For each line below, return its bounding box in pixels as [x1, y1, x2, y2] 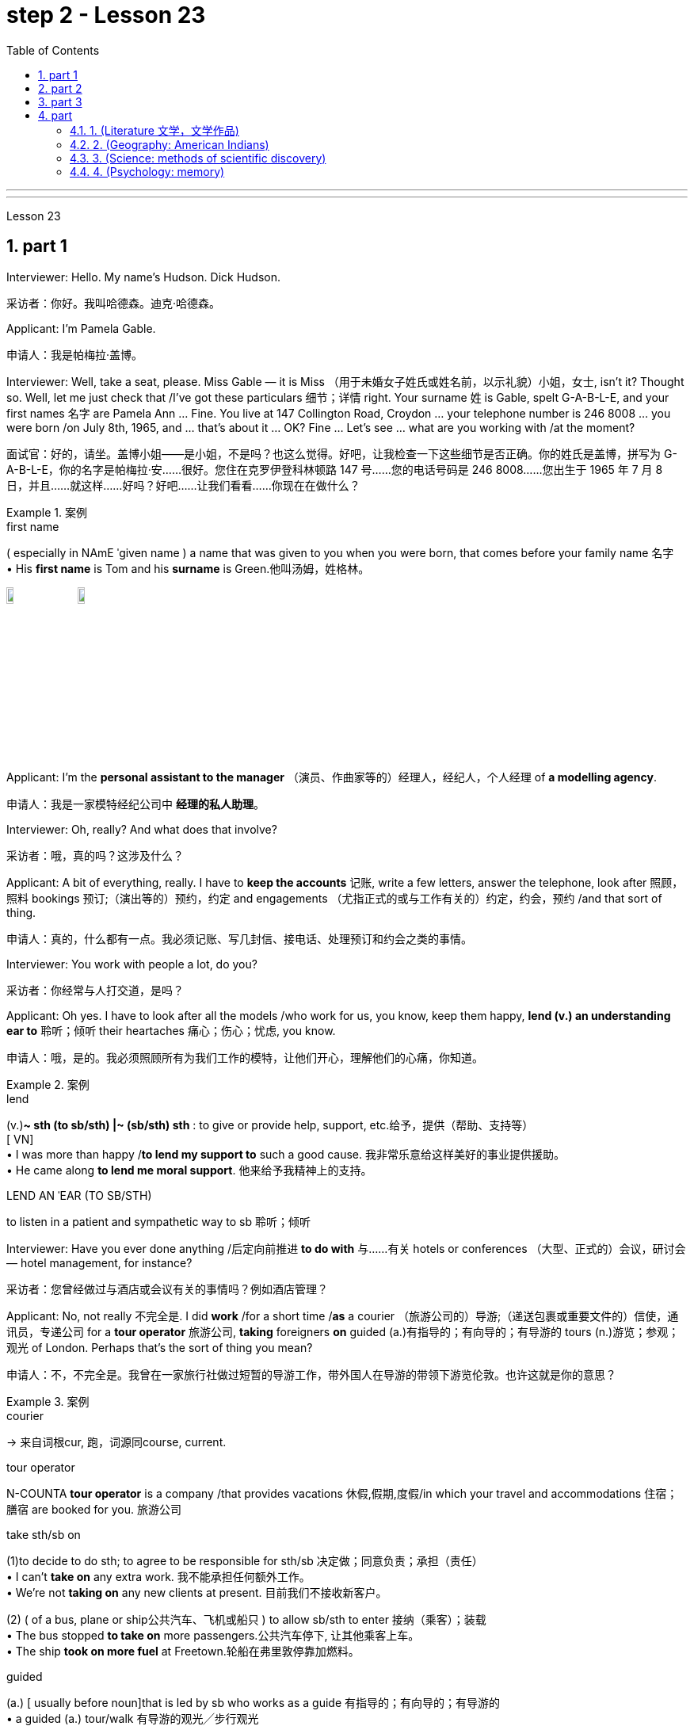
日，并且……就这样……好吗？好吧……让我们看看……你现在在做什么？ [6, 478, 360, 492]
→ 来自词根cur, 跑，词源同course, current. [6, 1434, 227, 1449]
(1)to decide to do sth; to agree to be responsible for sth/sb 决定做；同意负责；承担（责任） [6, 1553, 483, 1568]
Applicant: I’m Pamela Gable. [6, 321, 156, 335]
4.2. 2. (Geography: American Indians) [70, 137, 269, 151]
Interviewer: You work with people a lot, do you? [6, 957, 257, 971]
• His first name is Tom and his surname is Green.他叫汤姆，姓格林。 [6, 561, 370, 575]
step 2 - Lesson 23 [6, 2, 206, 29]
